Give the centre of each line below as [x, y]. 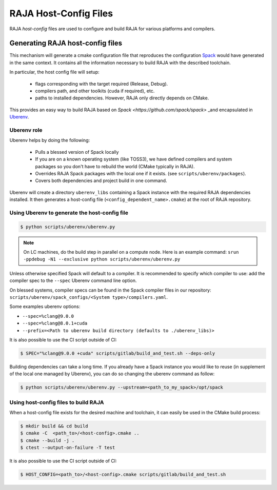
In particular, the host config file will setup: [54, 72]
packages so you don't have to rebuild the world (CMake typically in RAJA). [115, 166]
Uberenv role [26, 130]
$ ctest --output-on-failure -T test [68, 448]
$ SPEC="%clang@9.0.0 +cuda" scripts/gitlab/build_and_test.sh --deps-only [118, 353]
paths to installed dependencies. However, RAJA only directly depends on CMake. [122, 98]
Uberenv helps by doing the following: [50, 140]
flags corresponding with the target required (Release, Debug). [102, 84]
